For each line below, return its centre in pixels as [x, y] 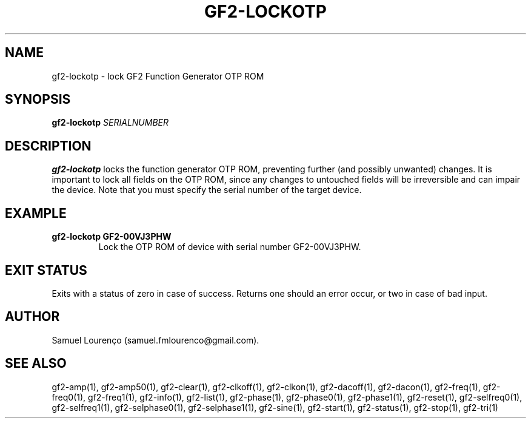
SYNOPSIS [38, 100]
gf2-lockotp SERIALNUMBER [110, 123]
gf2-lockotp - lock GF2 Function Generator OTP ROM [158, 76]
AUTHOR [32, 317]
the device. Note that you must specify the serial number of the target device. [207, 190]
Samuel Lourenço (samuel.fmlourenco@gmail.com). [155, 340]
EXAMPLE [36, 213]
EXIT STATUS [46, 270]
